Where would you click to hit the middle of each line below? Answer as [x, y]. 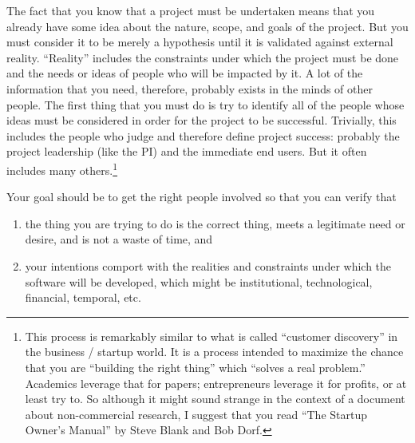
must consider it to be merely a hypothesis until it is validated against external [200, 42]
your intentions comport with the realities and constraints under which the [208, 265]
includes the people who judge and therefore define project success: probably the [203, 135]
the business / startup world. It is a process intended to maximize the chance [214, 352]
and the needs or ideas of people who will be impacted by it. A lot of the [185, 73]
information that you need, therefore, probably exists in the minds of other [190, 88]
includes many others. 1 [62, 168]
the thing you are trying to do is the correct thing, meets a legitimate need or [215, 223]
